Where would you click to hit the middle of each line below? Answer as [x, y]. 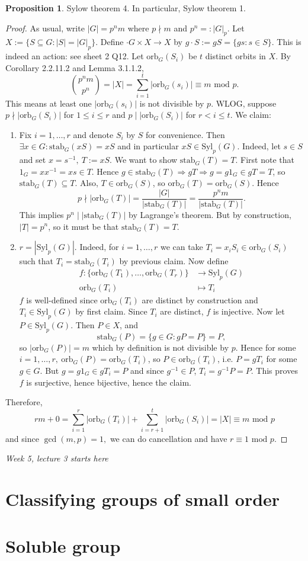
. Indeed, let [259, 146]
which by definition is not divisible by [161, 347]
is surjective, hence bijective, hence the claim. [109, 382]
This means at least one [49, 103]
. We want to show [144, 160]
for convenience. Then [185, 134]
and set [33, 160]
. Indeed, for [97, 247]
